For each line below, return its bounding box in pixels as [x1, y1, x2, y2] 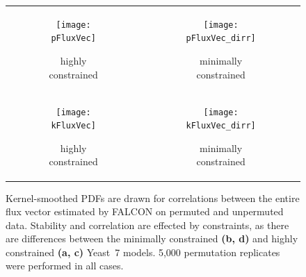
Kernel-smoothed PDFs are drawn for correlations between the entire [6, 190, 300, 205]
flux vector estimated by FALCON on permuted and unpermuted [6, 204, 284, 219]
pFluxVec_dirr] [186, 33, 256, 44]
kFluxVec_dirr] [186, 121, 256, 131]
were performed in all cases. [6, 258, 124, 273]
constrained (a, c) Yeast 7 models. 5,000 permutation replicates [6, 244, 280, 259]
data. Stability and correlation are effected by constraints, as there [6, 217, 289, 232]
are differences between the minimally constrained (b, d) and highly [6, 231, 298, 246]
